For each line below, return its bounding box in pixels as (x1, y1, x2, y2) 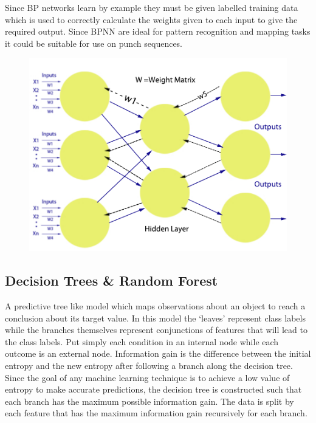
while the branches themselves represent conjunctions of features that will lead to (5, 323, 307, 336)
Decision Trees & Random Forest (5, 271, 218, 290)
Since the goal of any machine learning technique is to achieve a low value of (5, 371, 290, 383)
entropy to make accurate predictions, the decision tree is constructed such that (5, 383, 302, 396)
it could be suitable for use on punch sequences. (5, 36, 183, 49)
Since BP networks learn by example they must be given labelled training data (5, 1, 298, 13)
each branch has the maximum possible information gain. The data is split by (5, 394, 294, 407)
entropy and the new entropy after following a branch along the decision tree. (5, 359, 293, 371)
